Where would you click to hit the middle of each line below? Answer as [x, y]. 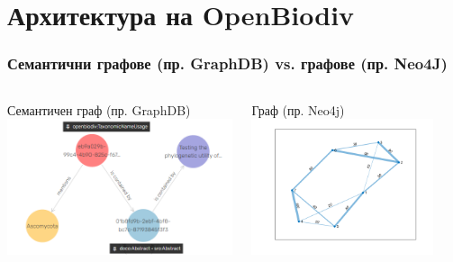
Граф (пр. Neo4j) [298, 109]
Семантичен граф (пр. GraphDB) [99, 109]
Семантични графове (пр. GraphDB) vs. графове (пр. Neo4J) [227, 63]
